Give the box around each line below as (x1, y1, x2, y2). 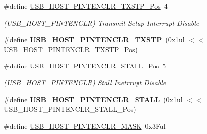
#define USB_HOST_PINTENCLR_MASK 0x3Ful (4, 120, 166, 131)
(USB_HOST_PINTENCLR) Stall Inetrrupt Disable (4, 77, 166, 87)
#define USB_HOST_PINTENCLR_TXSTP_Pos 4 (4, 1, 168, 11)
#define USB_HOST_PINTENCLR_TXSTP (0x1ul (4, 34, 185, 45)
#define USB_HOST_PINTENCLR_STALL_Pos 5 (4, 61, 166, 71)
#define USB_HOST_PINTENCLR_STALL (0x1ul (4, 94, 183, 104)
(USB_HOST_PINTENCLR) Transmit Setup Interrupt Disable (4, 17, 199, 28)
